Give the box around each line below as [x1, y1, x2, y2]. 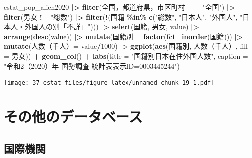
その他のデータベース [4, 106, 143, 126]
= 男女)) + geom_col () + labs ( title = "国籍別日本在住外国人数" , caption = [4, 50, 248, 61]
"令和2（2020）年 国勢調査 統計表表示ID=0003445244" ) [4, 60, 180, 71]
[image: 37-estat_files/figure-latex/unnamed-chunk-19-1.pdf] [4, 79, 215, 87]
